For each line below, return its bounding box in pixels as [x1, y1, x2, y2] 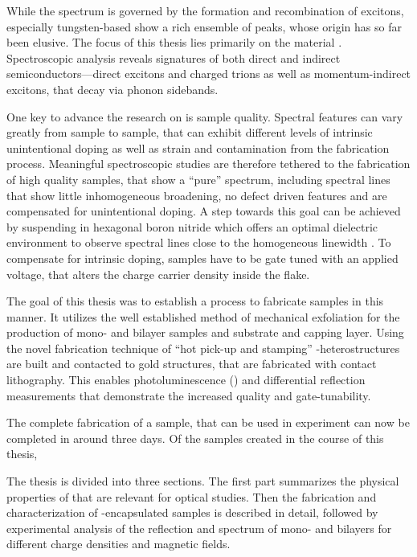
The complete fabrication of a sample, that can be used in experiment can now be [6, 414, 410, 431]
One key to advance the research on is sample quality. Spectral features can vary [6, 108, 403, 125]
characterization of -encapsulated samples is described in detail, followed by [6, 504, 378, 521]
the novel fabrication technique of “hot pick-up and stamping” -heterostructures [6, 339, 400, 356]
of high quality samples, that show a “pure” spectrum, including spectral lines [6, 170, 390, 187]
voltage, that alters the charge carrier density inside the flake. [6, 265, 310, 282]
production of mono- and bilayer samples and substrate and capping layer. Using [6, 324, 404, 341]
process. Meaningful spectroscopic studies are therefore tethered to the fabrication [6, 155, 411, 172]
